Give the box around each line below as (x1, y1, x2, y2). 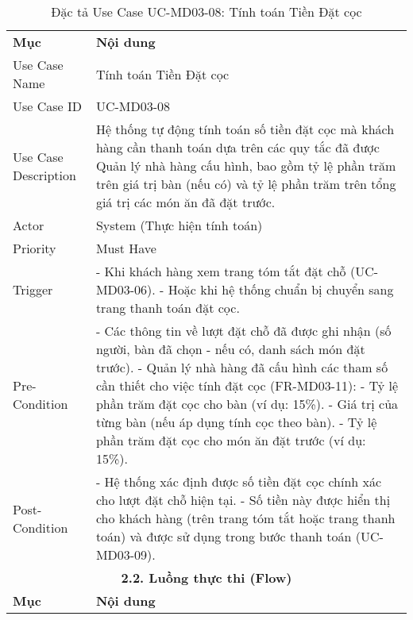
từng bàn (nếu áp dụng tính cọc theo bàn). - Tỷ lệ (95, 413, 377, 431)
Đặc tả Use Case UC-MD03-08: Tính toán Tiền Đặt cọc (51, 2, 362, 21)
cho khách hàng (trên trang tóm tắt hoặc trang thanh (95, 509, 396, 527)
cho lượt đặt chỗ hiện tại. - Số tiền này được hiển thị (95, 491, 391, 509)
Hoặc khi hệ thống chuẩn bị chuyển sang (168, 280, 394, 298)
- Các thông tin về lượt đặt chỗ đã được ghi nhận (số (95, 322, 392, 340)
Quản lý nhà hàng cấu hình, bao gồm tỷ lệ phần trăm (95, 156, 396, 175)
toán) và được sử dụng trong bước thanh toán (95, 527, 352, 545)
